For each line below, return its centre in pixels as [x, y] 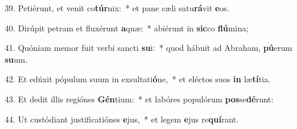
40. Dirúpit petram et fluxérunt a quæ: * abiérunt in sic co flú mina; [127, 28]
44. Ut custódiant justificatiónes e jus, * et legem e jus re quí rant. [122, 119]
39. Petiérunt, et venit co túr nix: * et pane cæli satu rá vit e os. [117, 8]
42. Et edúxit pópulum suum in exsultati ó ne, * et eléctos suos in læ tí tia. [138, 79]
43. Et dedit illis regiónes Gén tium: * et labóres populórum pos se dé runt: [139, 99]
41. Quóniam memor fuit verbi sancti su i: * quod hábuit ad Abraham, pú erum [148, 48]
